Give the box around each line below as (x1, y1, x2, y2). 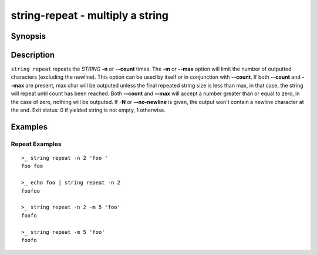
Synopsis (11, 31, 46, 41)
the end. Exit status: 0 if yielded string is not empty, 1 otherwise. (11, 106, 166, 114)
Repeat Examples (11, 140, 62, 148)
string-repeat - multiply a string (11, 9, 169, 22)
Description (11, 50, 55, 60)
